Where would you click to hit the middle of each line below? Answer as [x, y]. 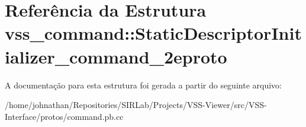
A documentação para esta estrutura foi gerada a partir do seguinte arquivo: [143, 85]
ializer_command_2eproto [116, 56]
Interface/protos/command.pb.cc [64, 116]
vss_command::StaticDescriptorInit [153, 33]
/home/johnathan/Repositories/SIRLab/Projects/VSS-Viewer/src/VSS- [136, 105]
